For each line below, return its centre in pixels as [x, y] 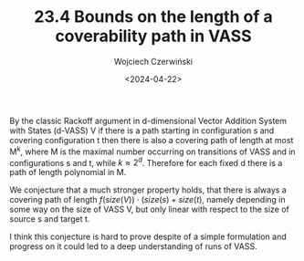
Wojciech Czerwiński [153, 61]
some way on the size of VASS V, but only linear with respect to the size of [150, 209]
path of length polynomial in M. [68, 172]
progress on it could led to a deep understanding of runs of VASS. [133, 246]
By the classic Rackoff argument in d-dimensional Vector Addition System [148, 120]
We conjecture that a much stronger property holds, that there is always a [148, 190]
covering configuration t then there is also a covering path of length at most [152, 140]
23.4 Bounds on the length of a [153, 17]
